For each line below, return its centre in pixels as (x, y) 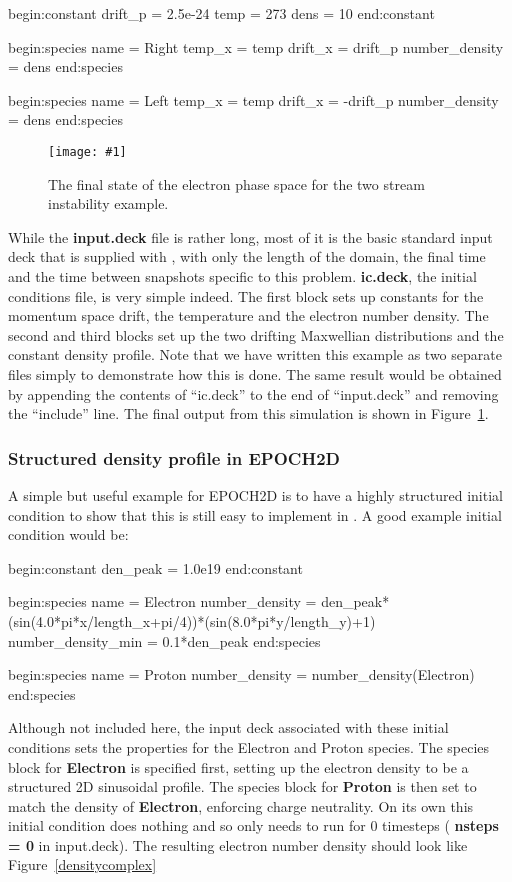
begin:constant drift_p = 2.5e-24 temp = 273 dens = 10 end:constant (221, 13)
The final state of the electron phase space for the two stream (236, 183)
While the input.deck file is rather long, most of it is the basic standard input (250, 236)
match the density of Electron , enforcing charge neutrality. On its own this (241, 805)
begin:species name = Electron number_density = (162, 601)
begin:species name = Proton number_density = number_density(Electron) (241, 674)
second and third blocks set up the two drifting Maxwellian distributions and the (256, 334)
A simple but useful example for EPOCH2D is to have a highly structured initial (255, 494)
